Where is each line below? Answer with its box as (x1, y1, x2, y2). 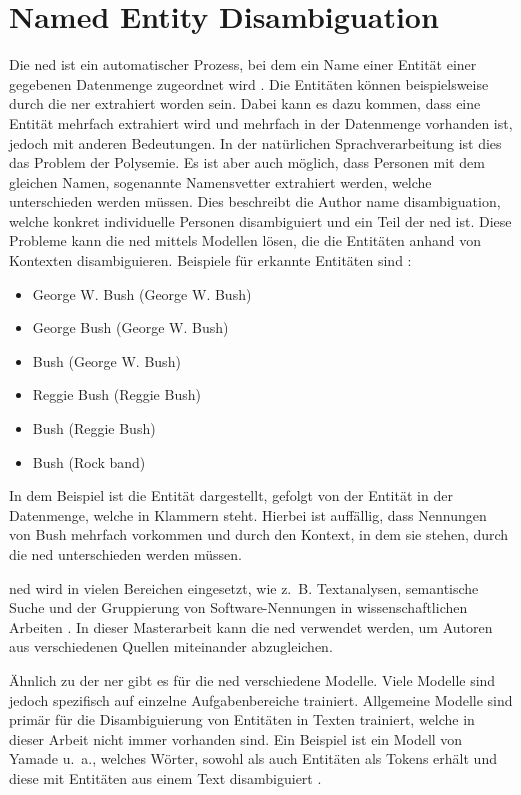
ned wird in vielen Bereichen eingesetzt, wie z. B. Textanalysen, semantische (9, 577, 479, 598)
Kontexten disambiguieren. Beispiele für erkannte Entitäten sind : (9, 250, 412, 271)
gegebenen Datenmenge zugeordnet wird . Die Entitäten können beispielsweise (9, 73, 489, 94)
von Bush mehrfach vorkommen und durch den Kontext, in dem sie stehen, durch (9, 524, 509, 545)
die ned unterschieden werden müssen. (9, 544, 242, 564)
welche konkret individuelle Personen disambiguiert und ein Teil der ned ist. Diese (9, 210, 512, 231)
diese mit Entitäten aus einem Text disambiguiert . (9, 767, 322, 788)
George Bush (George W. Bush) (32, 317, 229, 338)
